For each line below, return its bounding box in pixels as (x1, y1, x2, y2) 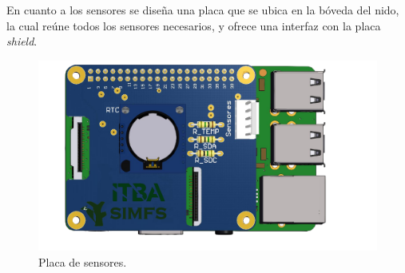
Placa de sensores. (38, 253, 127, 270)
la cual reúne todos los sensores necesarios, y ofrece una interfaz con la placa (6, 17, 381, 34)
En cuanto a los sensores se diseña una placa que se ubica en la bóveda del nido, (6, 2, 399, 18)
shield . (6, 33, 38, 49)
